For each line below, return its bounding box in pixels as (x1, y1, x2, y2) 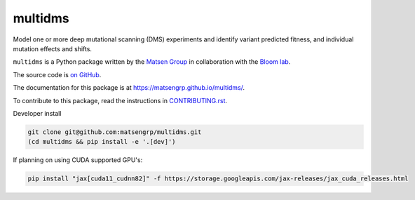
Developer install (13, 109, 62, 117)
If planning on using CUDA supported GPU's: (13, 156, 143, 164)
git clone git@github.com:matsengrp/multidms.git (27, 128, 202, 136)
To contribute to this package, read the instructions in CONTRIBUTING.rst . (13, 96, 228, 105)
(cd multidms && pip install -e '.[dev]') (27, 138, 176, 146)
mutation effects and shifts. (13, 44, 93, 53)
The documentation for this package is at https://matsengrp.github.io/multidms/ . (13, 84, 245, 92)
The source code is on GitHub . (13, 70, 102, 79)
